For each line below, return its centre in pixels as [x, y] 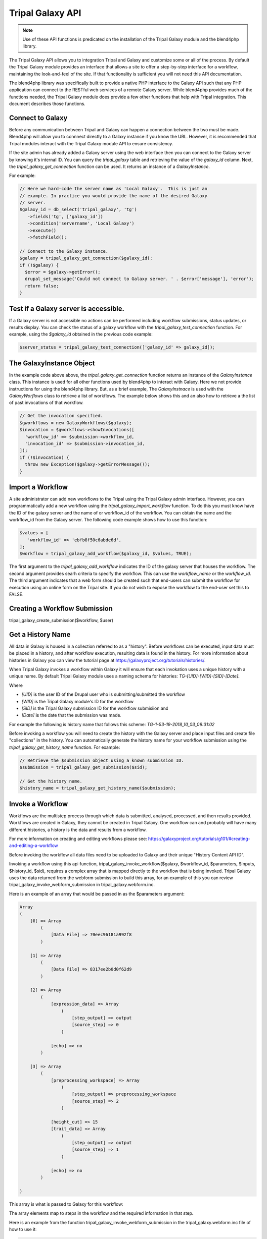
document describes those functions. [47, 104]
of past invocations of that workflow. [46, 403]
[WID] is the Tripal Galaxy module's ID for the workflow [77, 701]
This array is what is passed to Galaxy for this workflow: [66, 1204]
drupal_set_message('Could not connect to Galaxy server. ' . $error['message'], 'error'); [140, 279]
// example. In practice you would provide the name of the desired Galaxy [113, 196]
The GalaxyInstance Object [52, 363]
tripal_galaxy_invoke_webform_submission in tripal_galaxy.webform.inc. [82, 885]
